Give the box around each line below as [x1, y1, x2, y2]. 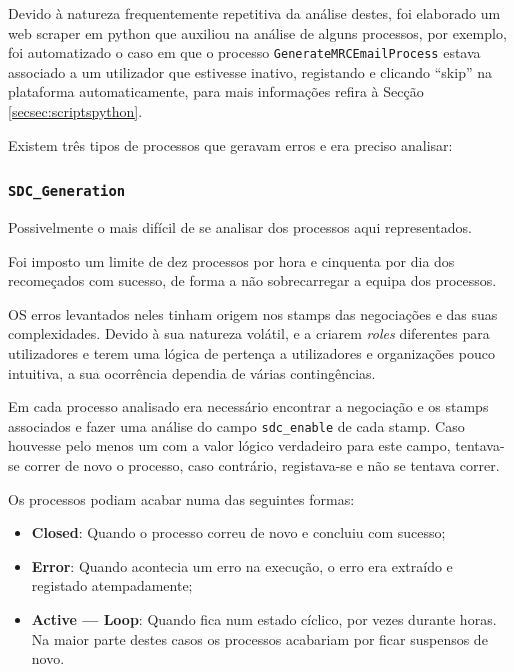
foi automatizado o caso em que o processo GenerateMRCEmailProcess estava [8, 42, 481, 63]
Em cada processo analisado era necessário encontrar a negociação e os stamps [8, 396, 489, 417]
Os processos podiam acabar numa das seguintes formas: [8, 488, 355, 509]
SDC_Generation [8, 183, 126, 200]
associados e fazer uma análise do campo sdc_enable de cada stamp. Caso [8, 415, 465, 436]
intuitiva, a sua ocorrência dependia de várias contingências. [8, 362, 376, 383]
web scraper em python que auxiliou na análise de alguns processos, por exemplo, [8, 22, 507, 43]
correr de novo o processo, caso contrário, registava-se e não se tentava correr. [24, 455, 500, 475]
